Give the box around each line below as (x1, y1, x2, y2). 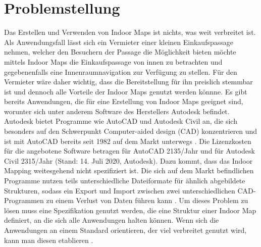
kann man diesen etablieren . (4, 234, 93, 245)
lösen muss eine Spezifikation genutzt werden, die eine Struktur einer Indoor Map (4, 205, 256, 215)
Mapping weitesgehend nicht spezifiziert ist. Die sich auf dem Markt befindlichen (4, 165, 254, 176)
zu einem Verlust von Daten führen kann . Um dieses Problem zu (46, 195, 248, 206)
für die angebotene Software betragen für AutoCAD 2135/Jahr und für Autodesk (4, 145, 255, 156)
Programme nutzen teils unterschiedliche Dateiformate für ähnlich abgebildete (4, 175, 245, 186)
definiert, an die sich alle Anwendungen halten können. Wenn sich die (4, 215, 219, 225)
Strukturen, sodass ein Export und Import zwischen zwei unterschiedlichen (4, 185, 235, 195)
